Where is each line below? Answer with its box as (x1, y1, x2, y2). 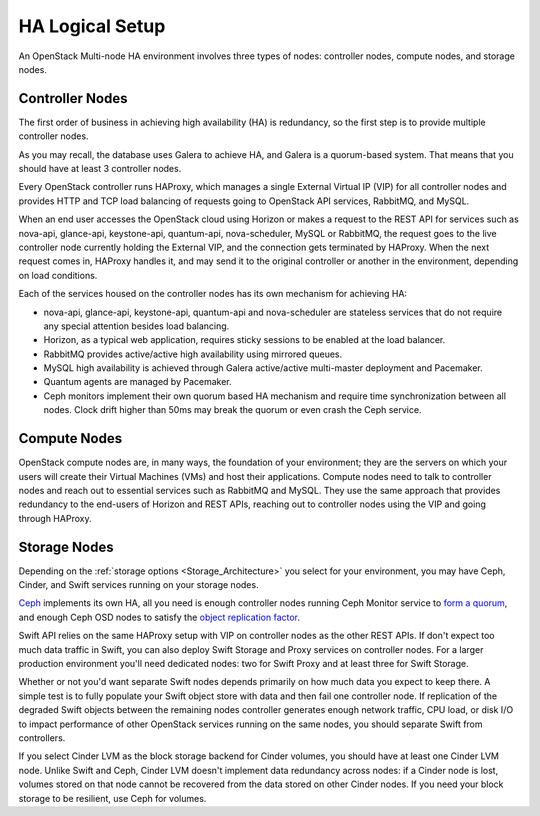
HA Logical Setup (18, 15, 166, 37)
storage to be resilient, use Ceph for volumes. (18, 792, 207, 804)
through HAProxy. (18, 512, 92, 524)
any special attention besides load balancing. (43, 320, 230, 332)
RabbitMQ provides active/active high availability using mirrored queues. (43, 348, 343, 360)
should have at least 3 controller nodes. (18, 163, 182, 175)
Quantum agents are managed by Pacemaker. (43, 376, 232, 388)
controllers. (18, 731, 66, 744)
